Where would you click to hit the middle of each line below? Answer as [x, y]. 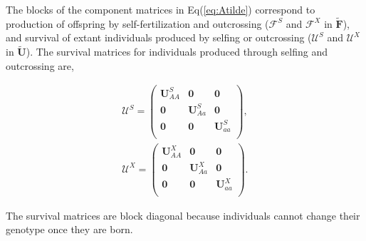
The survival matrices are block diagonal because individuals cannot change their [183, 215]
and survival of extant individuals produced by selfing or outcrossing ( [159, 37]
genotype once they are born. [69, 229]
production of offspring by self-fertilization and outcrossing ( [137, 23]
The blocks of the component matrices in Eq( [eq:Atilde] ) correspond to [161, 9]
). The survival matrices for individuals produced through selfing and [177, 52]
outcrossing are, [40, 65]
